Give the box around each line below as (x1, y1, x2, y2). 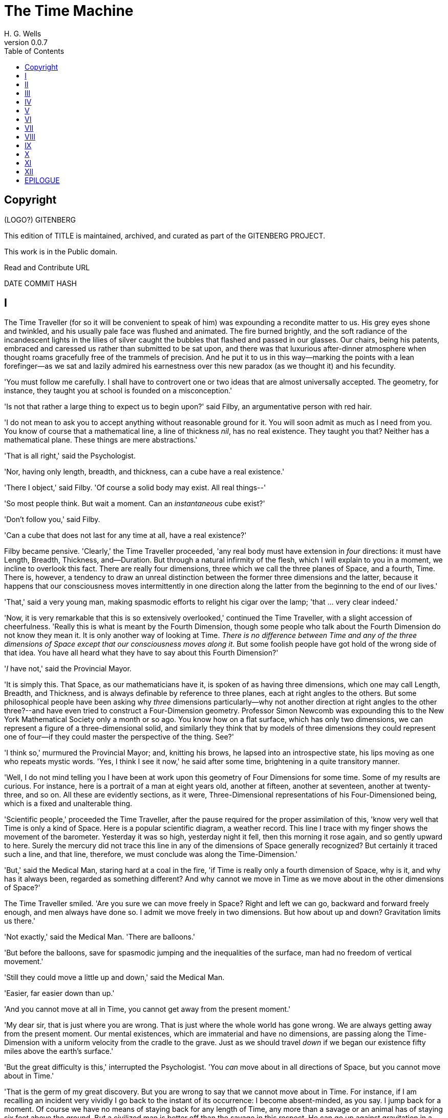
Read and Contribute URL (4, 263, 90, 272)
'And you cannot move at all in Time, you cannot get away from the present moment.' (4, 1005, 291, 1014)
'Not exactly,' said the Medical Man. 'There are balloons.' (4, 932, 195, 942)
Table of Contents (4, 46, 65, 55)
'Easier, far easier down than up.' (4, 989, 115, 998)
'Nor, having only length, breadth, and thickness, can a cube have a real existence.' (4, 467, 285, 476)
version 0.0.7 (4, 37, 48, 47)
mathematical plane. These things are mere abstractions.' (4, 435, 198, 445)
